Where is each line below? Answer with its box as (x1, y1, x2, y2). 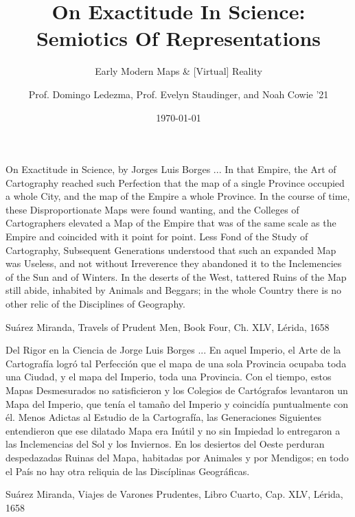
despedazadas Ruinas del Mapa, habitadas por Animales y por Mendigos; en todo (5, 450, 349, 464)
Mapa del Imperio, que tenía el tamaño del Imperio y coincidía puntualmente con (5, 396, 349, 411)
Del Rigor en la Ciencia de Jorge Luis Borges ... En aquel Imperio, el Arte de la (5, 343, 341, 357)
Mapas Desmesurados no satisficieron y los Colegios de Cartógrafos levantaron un (5, 383, 348, 397)
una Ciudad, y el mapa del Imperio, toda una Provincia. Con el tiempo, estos (5, 369, 332, 384)
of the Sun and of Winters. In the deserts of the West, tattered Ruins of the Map (5, 269, 347, 284)
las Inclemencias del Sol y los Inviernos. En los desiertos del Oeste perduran (5, 437, 325, 451)
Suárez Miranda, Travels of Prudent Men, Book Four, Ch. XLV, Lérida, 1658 (5, 319, 330, 334)
